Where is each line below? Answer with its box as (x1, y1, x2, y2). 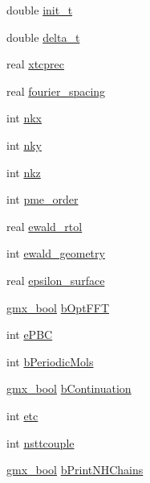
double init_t (6, 2, 73, 18)
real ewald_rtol (6, 217, 83, 234)
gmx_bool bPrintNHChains (6, 461, 144, 478)
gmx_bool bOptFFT (6, 299, 109, 316)
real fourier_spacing (6, 82, 106, 99)
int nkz (6, 163, 41, 180)
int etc (6, 407, 39, 423)
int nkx (6, 109, 42, 126)
